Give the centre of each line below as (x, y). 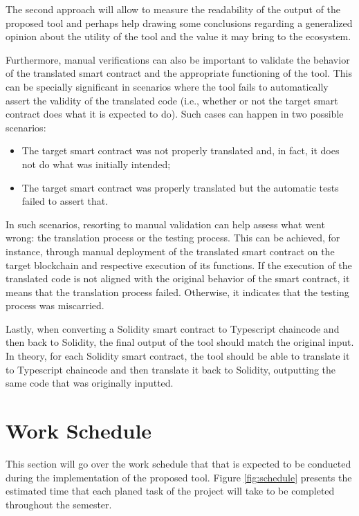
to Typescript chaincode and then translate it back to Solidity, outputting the (171, 369)
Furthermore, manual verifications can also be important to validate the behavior (178, 59)
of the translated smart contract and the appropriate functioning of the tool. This (179, 73)
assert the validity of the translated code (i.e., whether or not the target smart (172, 100)
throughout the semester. (59, 504)
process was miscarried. (55, 305)
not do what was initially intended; (96, 164)
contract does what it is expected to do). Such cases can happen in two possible (175, 114)
